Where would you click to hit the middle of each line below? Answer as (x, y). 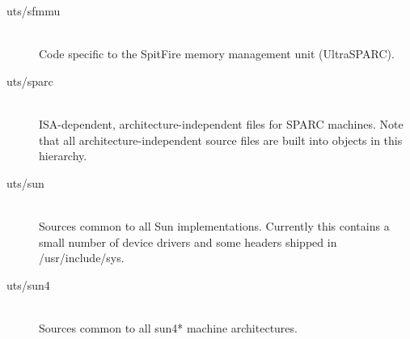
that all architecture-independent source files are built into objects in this (221, 140)
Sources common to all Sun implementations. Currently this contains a (214, 225)
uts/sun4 (28, 284)
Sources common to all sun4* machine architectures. (168, 327)
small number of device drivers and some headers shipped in (188, 242)
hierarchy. (63, 156)
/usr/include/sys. (82, 258)
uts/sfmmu (34, 11)
